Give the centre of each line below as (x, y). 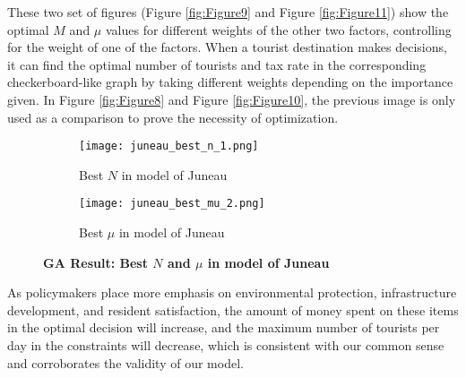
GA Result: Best (95, 262)
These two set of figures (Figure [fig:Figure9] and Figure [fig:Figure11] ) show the (228, 12)
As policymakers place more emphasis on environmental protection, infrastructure (232, 292)
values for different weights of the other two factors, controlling (278, 29)
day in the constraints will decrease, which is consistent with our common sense (226, 345)
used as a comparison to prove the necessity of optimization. (173, 117)
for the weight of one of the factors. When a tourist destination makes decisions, (227, 47)
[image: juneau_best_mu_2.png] (172, 204)
